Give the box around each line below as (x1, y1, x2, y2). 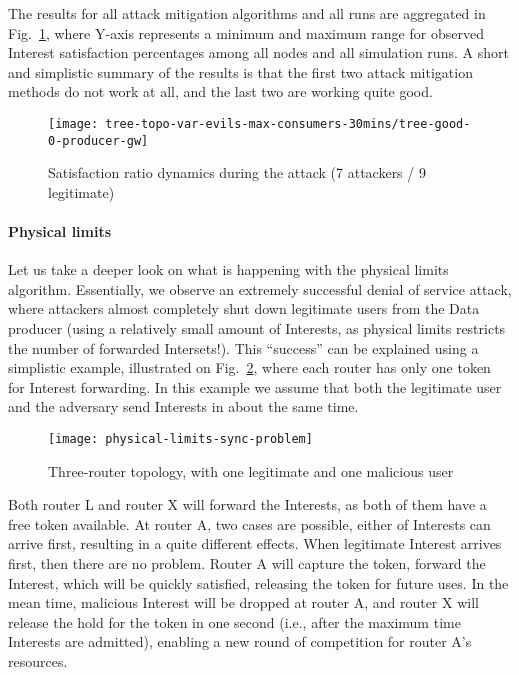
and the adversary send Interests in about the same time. (8, 396, 359, 417)
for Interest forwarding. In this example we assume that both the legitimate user (8, 376, 502, 397)
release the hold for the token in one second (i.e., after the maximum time (8, 611, 461, 632)
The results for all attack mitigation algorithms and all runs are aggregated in (8, 3, 486, 23)
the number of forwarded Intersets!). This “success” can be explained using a (8, 337, 479, 358)
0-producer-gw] (48, 133, 149, 148)
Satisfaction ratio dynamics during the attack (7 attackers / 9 (48, 162, 426, 183)
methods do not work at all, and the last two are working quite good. (8, 81, 433, 102)
